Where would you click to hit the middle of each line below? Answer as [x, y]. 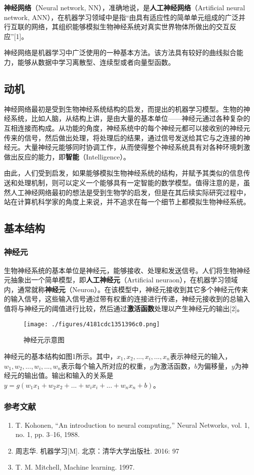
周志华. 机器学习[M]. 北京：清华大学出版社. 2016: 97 [97, 450]
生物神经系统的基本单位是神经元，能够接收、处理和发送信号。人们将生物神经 [127, 270]
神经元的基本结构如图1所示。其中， [60, 356]
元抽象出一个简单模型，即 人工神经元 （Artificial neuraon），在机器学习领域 [121, 280]
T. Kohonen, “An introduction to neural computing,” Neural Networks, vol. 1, [132, 425]
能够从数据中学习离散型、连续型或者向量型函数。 [96, 62]
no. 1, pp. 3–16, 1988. [48, 434]
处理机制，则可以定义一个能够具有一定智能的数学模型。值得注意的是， [130, 182]
